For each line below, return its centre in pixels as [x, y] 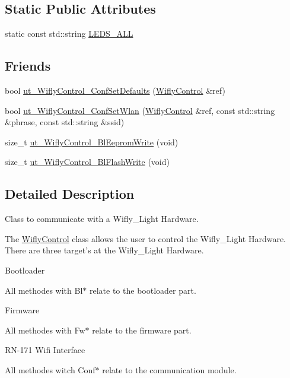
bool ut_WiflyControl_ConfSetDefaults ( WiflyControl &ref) [115, 90]
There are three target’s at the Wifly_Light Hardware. [104, 250]
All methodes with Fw [45, 330]
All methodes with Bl [44, 290]
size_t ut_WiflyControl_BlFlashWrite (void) [87, 162]
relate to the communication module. [169, 369]
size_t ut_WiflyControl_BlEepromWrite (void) [92, 142]
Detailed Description [70, 194]
